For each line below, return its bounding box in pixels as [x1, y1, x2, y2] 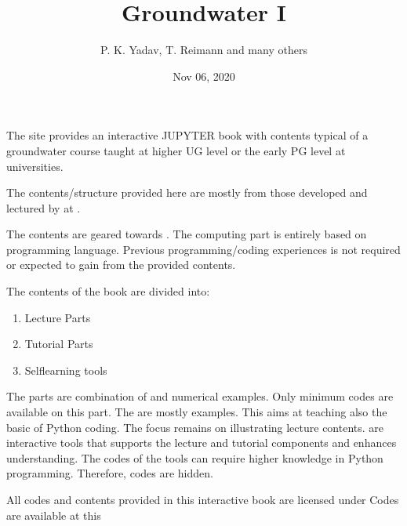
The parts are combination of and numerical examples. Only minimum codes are [6, 388, 394, 404]
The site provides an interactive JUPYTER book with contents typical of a [6, 127, 369, 143]
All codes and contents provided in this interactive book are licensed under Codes [6, 492, 399, 507]
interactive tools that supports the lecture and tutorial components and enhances [6, 434, 397, 451]
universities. [6, 158, 64, 174]
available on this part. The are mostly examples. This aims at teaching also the [6, 404, 387, 420]
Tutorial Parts [24, 336, 93, 352]
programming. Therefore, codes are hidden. [6, 465, 213, 481]
